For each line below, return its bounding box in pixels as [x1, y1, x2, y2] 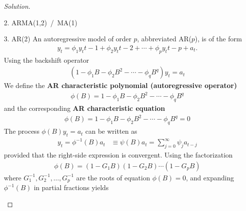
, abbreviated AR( [137, 34, 192, 44]
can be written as [85, 126, 137, 136]
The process [4, 126, 39, 136]
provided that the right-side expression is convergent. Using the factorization [4, 150, 233, 160]
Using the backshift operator [4, 54, 89, 65]
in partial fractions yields [34, 182, 109, 193]
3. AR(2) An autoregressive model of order [4, 34, 132, 44]
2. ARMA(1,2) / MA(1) [4, 17, 77, 27]
